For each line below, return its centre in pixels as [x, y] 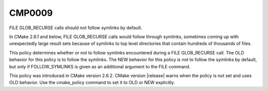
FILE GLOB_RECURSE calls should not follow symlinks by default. [76, 28]
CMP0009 [31, 13]
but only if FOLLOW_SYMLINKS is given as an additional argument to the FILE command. [100, 66]
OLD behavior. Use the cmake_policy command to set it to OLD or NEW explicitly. [92, 83]
